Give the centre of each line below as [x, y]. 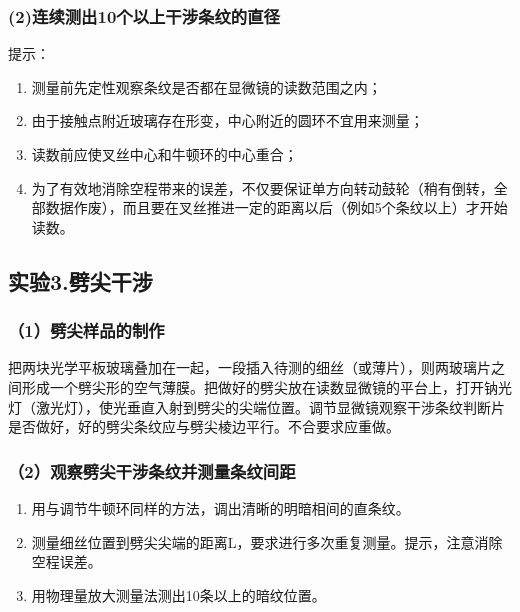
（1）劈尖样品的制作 [86, 330]
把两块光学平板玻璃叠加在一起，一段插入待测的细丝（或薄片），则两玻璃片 [249, 367]
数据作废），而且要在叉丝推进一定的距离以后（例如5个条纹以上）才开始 [276, 207]
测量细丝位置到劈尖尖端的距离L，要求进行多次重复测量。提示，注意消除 [267, 541]
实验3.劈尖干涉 [80, 280]
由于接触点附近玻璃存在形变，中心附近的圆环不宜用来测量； [227, 120]
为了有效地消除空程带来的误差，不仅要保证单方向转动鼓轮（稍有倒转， [262, 187]
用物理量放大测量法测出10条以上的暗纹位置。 [178, 594]
